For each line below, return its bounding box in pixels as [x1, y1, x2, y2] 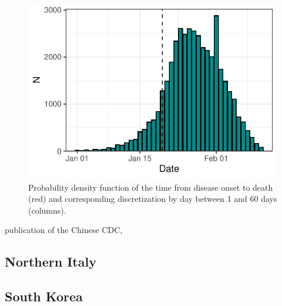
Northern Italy [5, 252, 96, 271]
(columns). [28, 204, 66, 216]
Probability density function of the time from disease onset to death [28, 181, 273, 193]
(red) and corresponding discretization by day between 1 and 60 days [28, 192, 277, 205]
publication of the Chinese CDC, [5, 224, 123, 236]
